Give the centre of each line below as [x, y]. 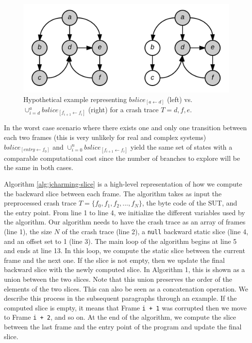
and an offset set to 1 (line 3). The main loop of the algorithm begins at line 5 [120, 241]
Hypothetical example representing [75, 99]
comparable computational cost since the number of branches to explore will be [122, 158]
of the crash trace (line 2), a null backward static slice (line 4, [155, 232]
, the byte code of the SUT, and [190, 203]
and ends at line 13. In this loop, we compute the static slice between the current [125, 250]
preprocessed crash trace [40, 203]
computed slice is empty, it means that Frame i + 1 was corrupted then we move [125, 307]
